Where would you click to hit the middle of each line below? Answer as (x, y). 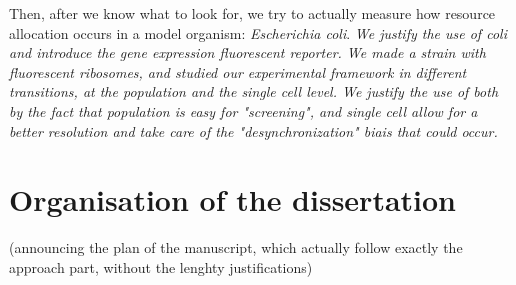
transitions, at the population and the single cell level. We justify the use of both (254, 91)
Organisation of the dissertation (232, 199)
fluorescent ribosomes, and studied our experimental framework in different (238, 71)
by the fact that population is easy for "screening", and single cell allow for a (243, 110)
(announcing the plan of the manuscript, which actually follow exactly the (236, 247)
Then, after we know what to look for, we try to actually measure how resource (252, 13)
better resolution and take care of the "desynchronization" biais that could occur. (253, 130)
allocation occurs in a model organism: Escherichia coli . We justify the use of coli (258, 32)
